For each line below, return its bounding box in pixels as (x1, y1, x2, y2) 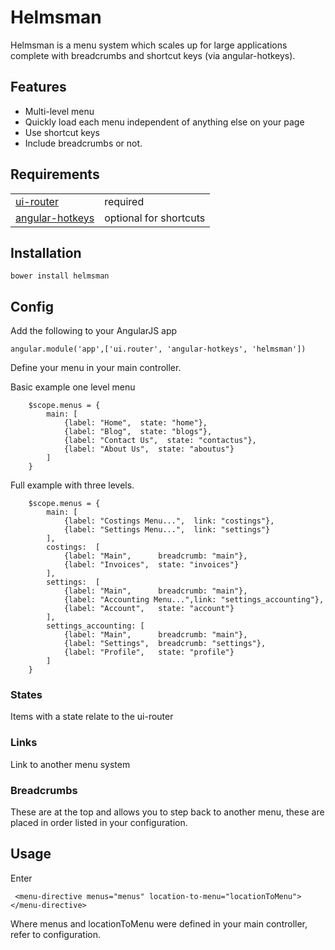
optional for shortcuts (104, 211, 206, 225)
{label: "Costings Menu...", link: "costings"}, (63, 516, 275, 526)
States (10, 688, 43, 702)
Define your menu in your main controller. (10, 362, 182, 374)
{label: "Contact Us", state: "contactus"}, (63, 436, 257, 446)
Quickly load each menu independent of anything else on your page (24, 116, 305, 128)
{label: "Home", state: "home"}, (63, 418, 208, 428)
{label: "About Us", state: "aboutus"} (63, 444, 235, 455)
